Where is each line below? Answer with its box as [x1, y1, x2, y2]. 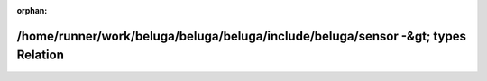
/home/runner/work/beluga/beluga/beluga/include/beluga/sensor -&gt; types [16, 28, 467, 44]
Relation [16, 48, 65, 63]
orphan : [16, 5, 48, 15]
